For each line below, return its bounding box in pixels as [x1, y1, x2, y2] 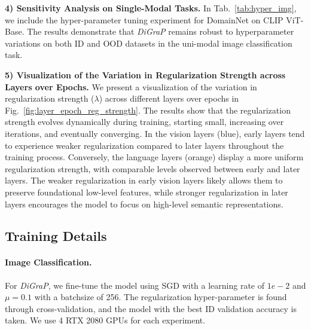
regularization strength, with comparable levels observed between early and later [5, 162, 300, 175]
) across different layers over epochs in [99, 92, 239, 105]
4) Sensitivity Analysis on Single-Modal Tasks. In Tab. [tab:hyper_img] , [5, 2, 297, 14]
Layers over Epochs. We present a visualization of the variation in [5, 80, 257, 93]
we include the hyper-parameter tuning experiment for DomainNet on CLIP [5, 13, 283, 26]
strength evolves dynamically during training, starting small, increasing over [5, 115, 284, 128]
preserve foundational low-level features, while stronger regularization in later [5, 185, 288, 198]
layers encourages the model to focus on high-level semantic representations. [5, 197, 283, 210]
